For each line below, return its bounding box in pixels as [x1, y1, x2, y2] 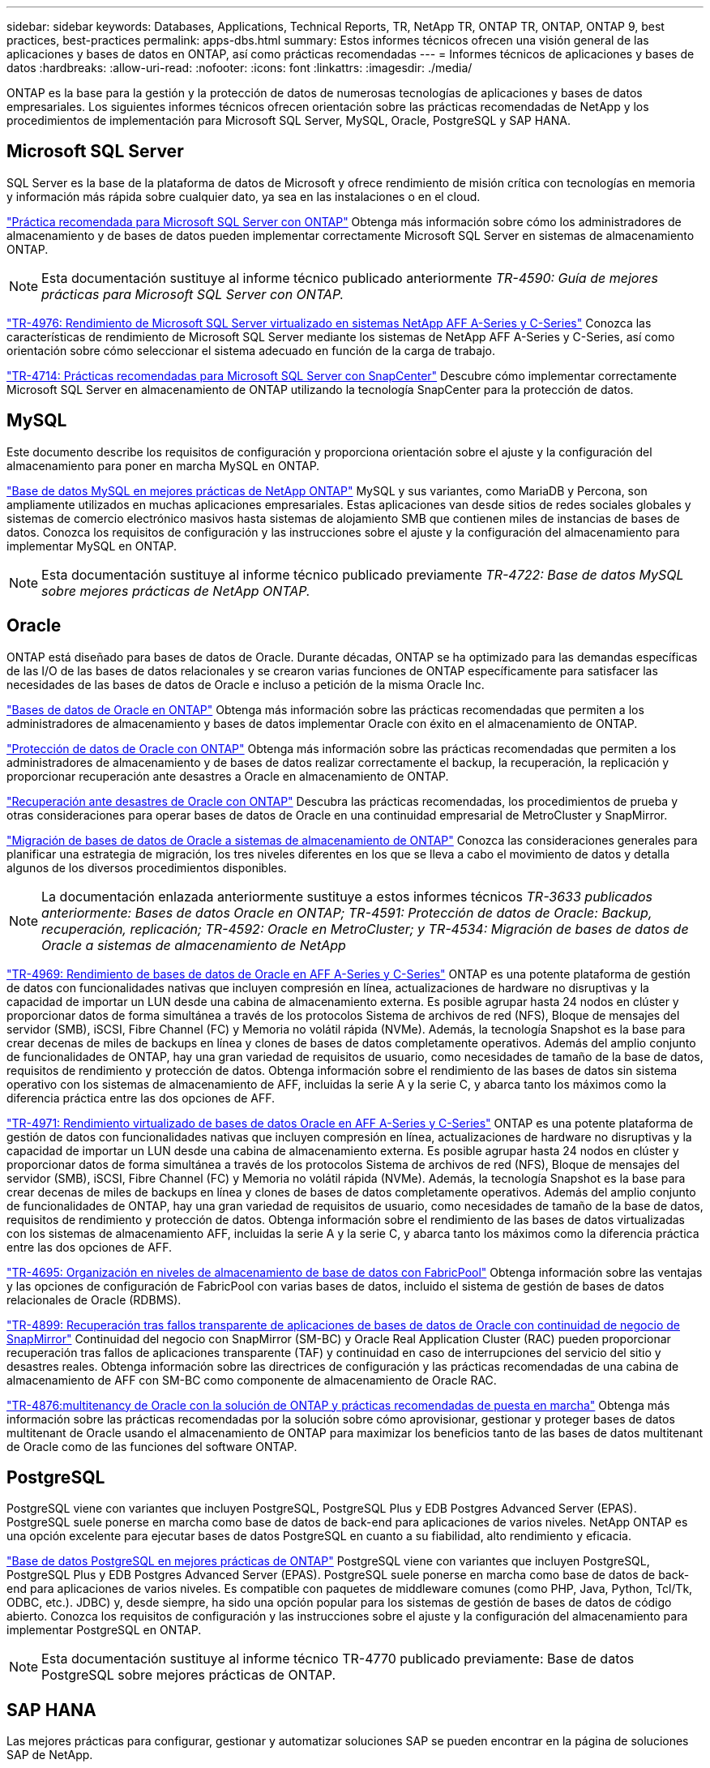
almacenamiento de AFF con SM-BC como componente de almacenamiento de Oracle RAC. [6, 1372, 497, 1387]
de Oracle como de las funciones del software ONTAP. [6, 1439, 297, 1453]
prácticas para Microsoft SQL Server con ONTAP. [41, 285, 344, 302]
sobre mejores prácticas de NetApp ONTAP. [41, 582, 310, 599]
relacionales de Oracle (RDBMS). [6, 1292, 182, 1307]
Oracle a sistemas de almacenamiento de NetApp [41, 936, 346, 953]
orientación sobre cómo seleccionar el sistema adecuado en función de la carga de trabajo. [6, 343, 495, 357]
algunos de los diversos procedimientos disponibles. [6, 860, 287, 875]
